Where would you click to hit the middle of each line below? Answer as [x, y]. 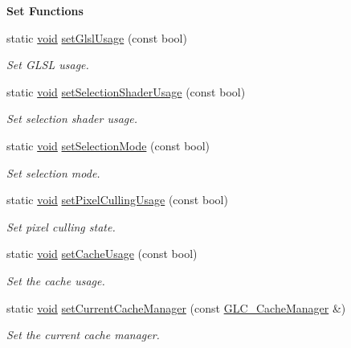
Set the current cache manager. [83, 335]
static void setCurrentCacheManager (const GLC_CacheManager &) [176, 307]
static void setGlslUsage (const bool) [97, 37]
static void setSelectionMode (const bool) [108, 145]
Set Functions [45, 10]
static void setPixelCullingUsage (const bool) [117, 200]
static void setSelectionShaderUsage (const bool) [126, 91]
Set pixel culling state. [61, 226]
